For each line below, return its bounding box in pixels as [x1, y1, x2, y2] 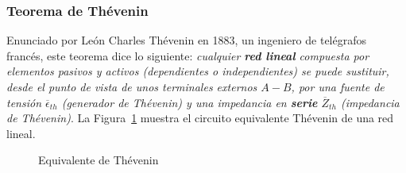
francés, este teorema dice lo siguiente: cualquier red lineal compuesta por [6, 47, 369, 63]
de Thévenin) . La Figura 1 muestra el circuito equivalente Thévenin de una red [6, 110, 394, 126]
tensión [6, 94, 42, 110]
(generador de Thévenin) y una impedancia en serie [61, 94, 318, 110]
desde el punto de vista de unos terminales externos [6, 79, 257, 94]
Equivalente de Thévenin [38, 152, 159, 168]
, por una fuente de [291, 79, 385, 94]
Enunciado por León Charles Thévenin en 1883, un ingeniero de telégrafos [6, 32, 366, 48]
